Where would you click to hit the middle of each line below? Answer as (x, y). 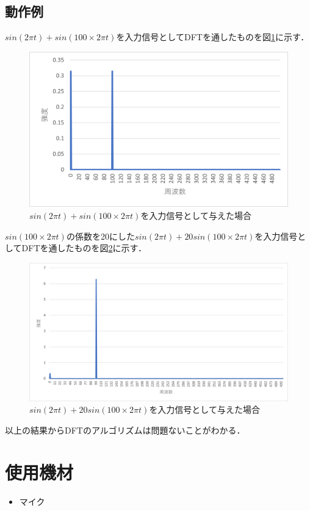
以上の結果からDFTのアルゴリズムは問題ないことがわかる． (125, 430)
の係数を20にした (100, 236)
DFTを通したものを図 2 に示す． (84, 248)
